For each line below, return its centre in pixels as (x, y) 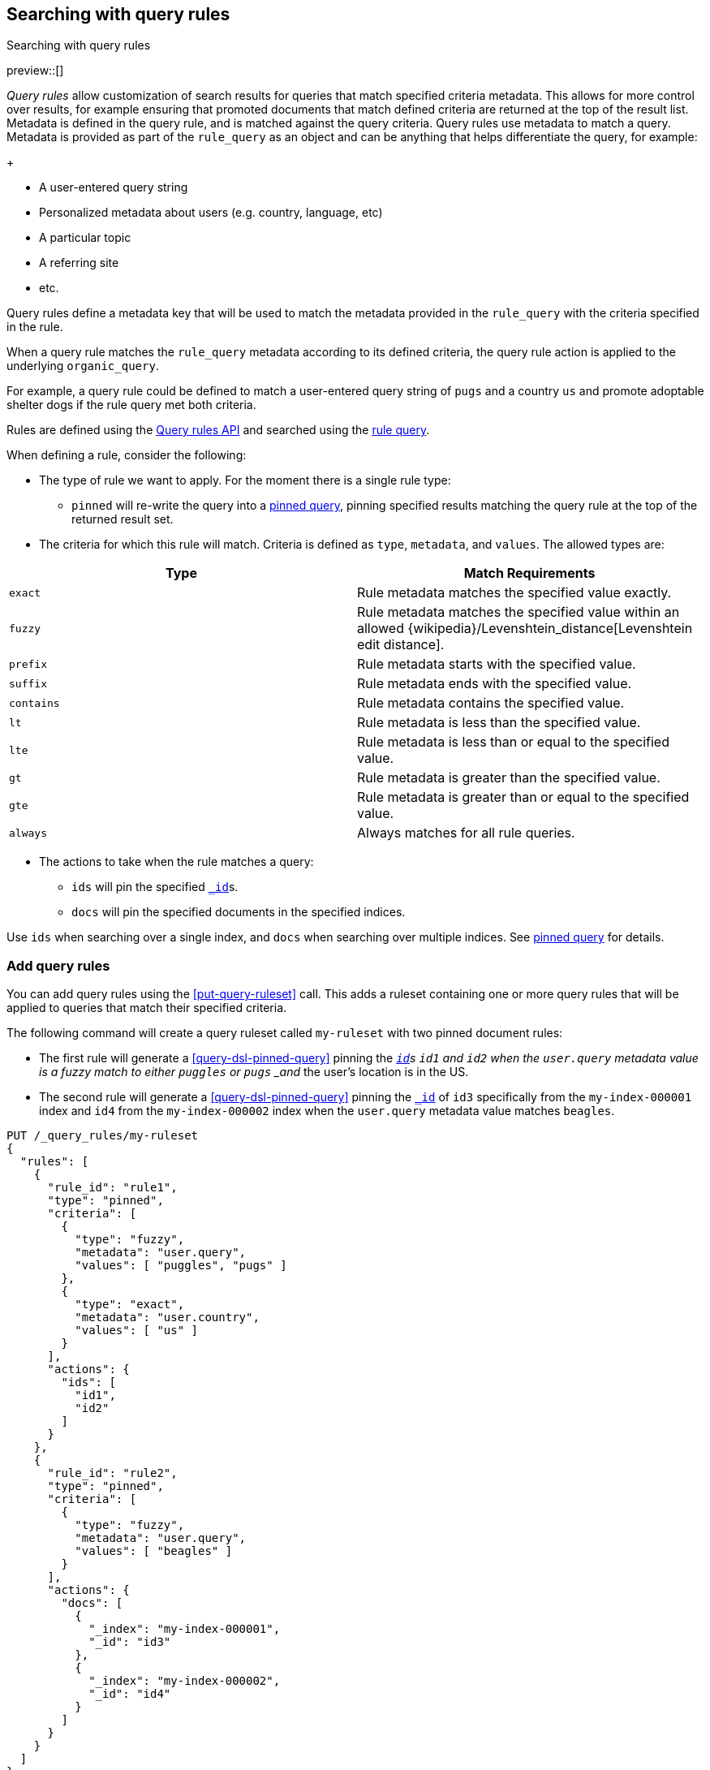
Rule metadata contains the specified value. (491, 703)
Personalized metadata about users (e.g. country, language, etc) (211, 213)
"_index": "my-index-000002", (185, 1681)
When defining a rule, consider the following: (127, 455)
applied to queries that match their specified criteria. (147, 1008)
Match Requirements (529, 573)
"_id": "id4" (130, 1694)
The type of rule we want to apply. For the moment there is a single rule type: (245, 480)
